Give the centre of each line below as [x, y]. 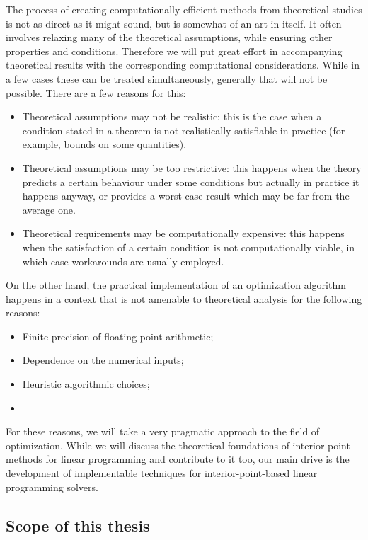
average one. [49, 209]
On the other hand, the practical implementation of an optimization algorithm [176, 285]
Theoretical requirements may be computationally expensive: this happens [183, 233]
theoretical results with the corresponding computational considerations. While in [183, 65]
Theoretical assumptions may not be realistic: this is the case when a [172, 116]
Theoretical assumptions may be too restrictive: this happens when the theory [192, 167]
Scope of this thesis [78, 525]
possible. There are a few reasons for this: [96, 92]
